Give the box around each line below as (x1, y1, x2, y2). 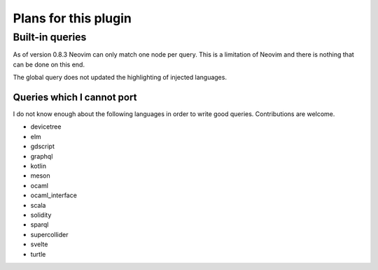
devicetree (30, 122, 62, 131)
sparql (30, 220, 49, 229)
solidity (30, 211, 52, 219)
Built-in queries (13, 31, 87, 43)
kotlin (30, 162, 47, 171)
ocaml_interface (30, 191, 77, 199)
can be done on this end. (13, 60, 85, 69)
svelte (30, 240, 48, 248)
